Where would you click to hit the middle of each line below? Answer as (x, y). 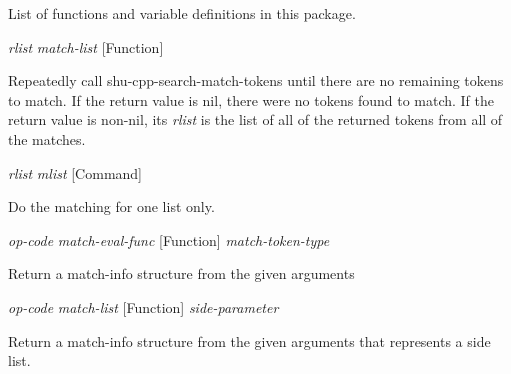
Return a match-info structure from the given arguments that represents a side (249, 340)
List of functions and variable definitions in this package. (182, 13)
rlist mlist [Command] (75, 172)
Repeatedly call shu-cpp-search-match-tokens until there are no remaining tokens (256, 80)
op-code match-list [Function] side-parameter (143, 306)
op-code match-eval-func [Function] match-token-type (169, 239)
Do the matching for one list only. (111, 206)
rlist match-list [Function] (86, 46)
